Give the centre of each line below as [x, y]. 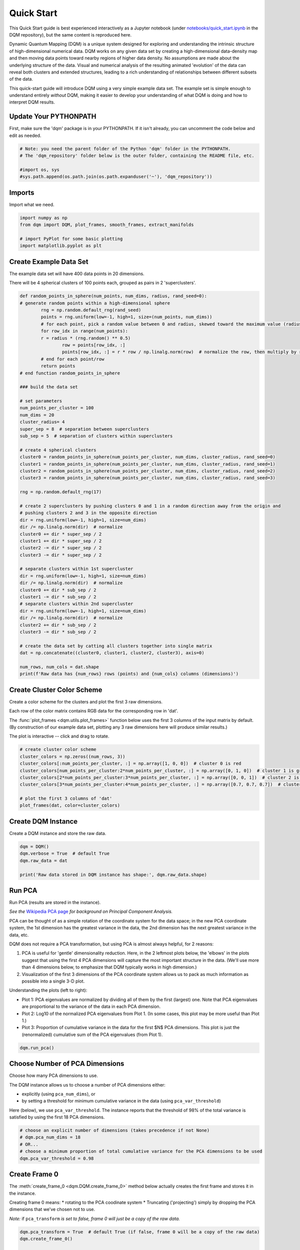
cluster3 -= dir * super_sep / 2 [61, 555]
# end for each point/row [72, 359]
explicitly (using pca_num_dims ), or [58, 1094]
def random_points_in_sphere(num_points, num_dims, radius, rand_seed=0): [113, 296]
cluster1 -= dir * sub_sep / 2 [58, 597]
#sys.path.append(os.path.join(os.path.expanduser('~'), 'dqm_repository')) [116, 177]
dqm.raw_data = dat [43, 860]
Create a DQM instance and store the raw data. [58, 833]
